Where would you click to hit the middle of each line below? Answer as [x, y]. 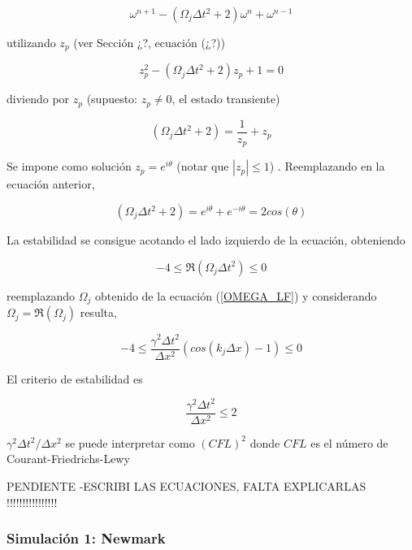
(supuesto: [112, 99]
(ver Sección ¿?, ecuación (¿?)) [149, 42]
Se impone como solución [69, 166]
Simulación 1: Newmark [86, 538]
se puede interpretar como [130, 442]
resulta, [98, 312]
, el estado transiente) [226, 99]
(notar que [203, 166]
